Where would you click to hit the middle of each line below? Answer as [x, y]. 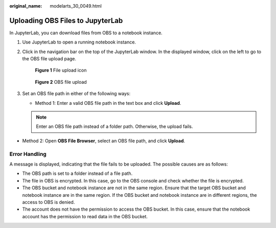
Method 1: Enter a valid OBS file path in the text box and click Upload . [108, 103]
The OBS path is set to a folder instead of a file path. [77, 173]
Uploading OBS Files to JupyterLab [66, 20]
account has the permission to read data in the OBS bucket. [85, 216]
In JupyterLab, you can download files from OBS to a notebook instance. [86, 33]
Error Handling [28, 154]
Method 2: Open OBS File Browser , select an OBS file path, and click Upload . [104, 141]
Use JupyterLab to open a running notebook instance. [79, 42]
